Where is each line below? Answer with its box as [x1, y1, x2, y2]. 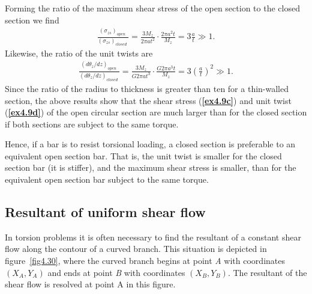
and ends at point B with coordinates [47, 266, 185, 278]
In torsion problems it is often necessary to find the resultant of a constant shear [5, 230, 301, 243]
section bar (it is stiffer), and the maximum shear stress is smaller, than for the [5, 161, 296, 174]
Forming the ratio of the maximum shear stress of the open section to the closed [5, 2, 300, 14]
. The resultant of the [227, 266, 307, 278]
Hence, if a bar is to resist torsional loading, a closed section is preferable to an [5, 138, 296, 150]
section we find [5, 13, 59, 26]
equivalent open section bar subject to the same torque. [5, 173, 209, 186]
